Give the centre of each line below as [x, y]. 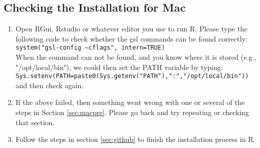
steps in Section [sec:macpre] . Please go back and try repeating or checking [132, 112]
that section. [35, 122]
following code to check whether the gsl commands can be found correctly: [132, 38]
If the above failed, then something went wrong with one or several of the [130, 102]
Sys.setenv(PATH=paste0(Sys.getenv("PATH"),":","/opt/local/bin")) [132, 76]
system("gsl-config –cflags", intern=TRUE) [90, 48]
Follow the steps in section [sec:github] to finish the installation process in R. [136, 139]
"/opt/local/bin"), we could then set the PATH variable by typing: [119, 67]
